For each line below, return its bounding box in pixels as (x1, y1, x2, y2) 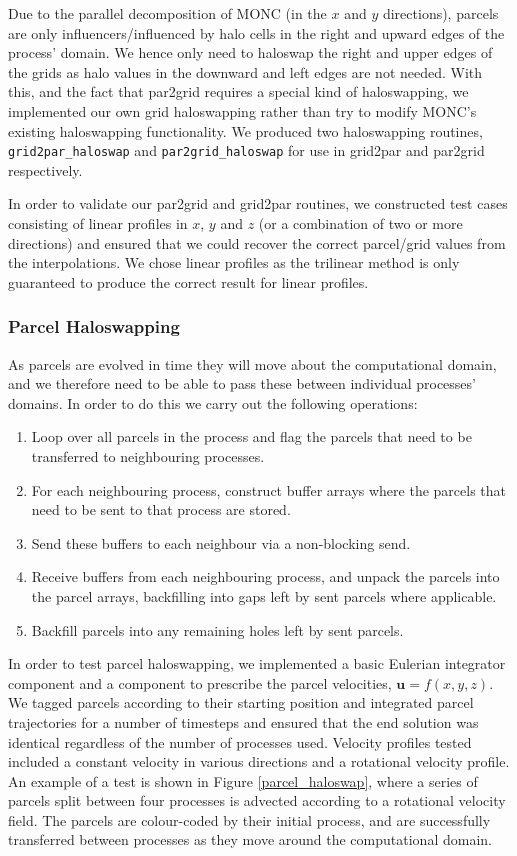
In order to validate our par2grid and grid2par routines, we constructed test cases (8, 193, 508, 214)
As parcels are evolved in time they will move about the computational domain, (8, 353, 497, 374)
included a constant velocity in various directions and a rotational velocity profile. (8, 751, 510, 772)
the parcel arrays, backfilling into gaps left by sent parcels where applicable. (31, 585, 497, 606)
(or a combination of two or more (258, 213, 463, 233)
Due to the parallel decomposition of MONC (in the (8, 3, 327, 23)
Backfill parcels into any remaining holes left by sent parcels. (31, 619, 404, 640)
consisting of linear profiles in (8, 213, 188, 233)
